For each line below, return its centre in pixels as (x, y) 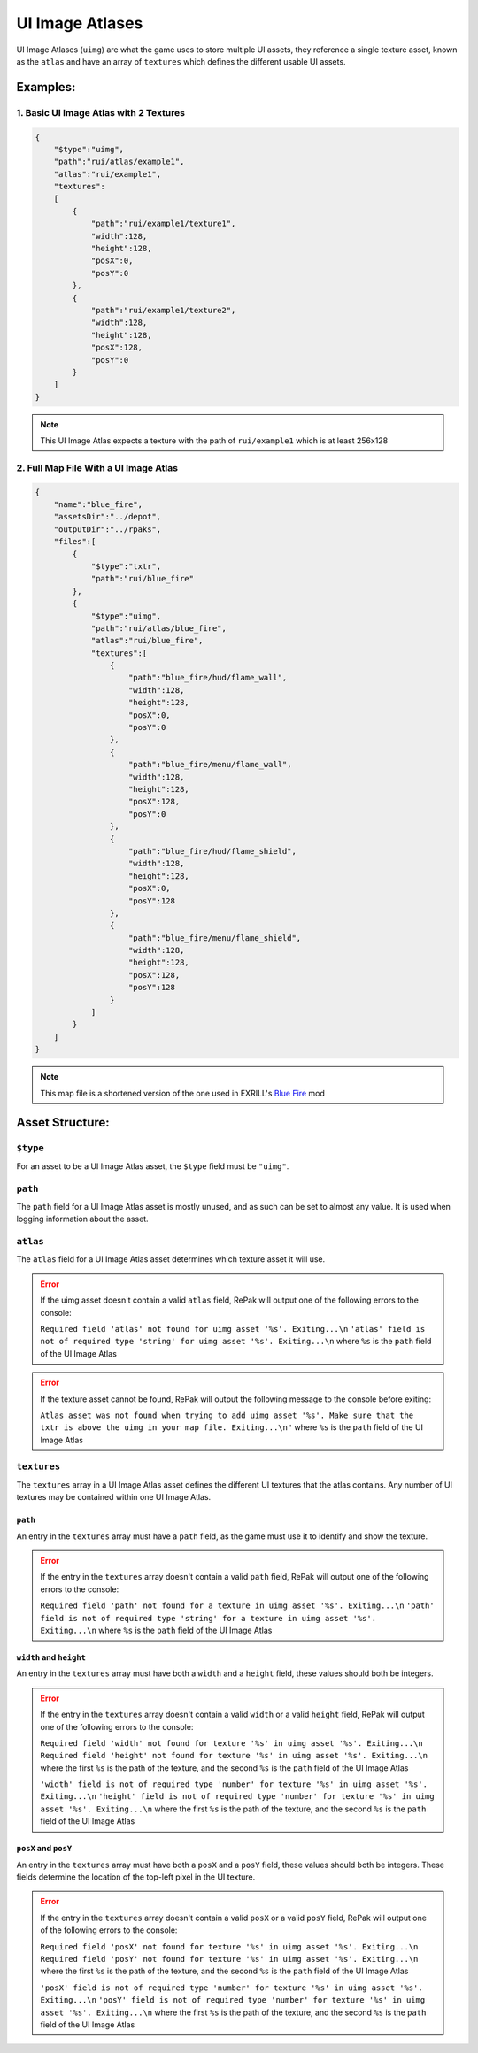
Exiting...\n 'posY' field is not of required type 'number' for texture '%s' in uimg (233, 2000)
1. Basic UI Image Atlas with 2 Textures (101, 112)
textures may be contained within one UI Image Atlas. (114, 1497)
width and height (51, 1657)
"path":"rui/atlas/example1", (119, 162)
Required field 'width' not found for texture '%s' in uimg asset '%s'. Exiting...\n (232, 1743)
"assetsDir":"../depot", (108, 517)
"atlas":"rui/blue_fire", (147, 641)
